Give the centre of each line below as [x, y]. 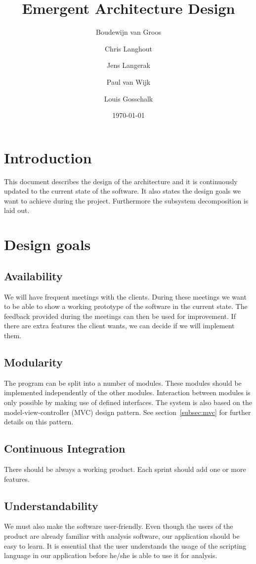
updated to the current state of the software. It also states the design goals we [122, 191]
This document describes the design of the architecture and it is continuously [121, 181]
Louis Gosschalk [128, 98]
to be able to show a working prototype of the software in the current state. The [126, 306]
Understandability [51, 505]
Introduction [48, 157]
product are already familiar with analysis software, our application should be [122, 536]
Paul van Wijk [128, 81]
